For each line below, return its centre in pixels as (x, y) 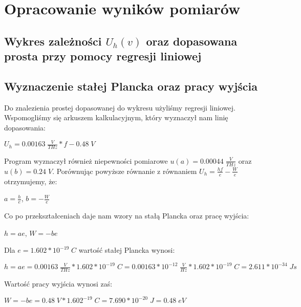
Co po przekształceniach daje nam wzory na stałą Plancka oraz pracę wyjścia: (127, 215)
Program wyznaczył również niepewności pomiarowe (86, 160)
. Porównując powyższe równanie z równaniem (125, 171)
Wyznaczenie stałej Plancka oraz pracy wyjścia (131, 86)
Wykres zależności (53, 41)
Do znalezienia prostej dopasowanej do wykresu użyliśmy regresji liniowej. (120, 107)
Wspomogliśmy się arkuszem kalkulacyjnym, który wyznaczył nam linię (116, 117)
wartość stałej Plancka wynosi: (127, 250)
